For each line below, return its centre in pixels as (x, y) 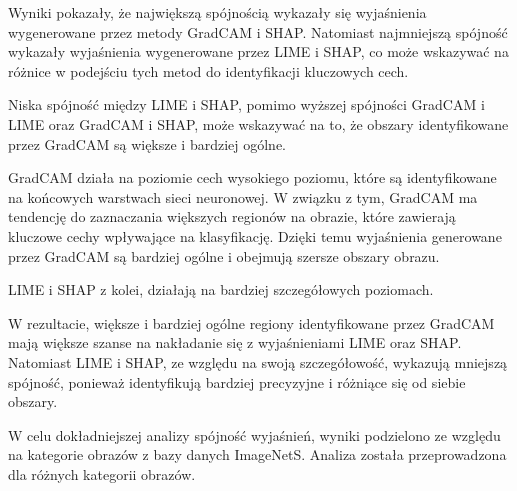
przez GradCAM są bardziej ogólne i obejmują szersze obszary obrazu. (224, 255)
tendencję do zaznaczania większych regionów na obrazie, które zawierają (232, 216)
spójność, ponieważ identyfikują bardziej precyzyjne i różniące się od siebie (237, 381)
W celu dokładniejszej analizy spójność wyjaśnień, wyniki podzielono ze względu (254, 434)
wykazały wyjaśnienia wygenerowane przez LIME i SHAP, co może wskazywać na (258, 51)
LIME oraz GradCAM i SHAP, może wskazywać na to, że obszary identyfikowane (258, 123)
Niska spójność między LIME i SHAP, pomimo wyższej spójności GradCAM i (246, 104)
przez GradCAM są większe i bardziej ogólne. (147, 143)
